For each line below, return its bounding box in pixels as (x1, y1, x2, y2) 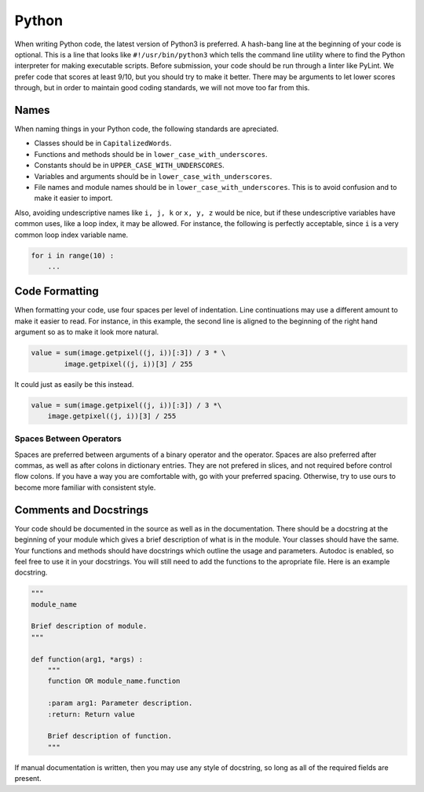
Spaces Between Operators (14, 433, 122, 444)
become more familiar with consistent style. (14, 483, 156, 492)
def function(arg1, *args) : (31, 655, 144, 663)
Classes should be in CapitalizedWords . (34, 138, 172, 148)
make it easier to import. (34, 193, 113, 203)
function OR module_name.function (47, 677, 181, 686)
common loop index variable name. (14, 230, 129, 239)
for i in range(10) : (31, 251, 115, 260)
